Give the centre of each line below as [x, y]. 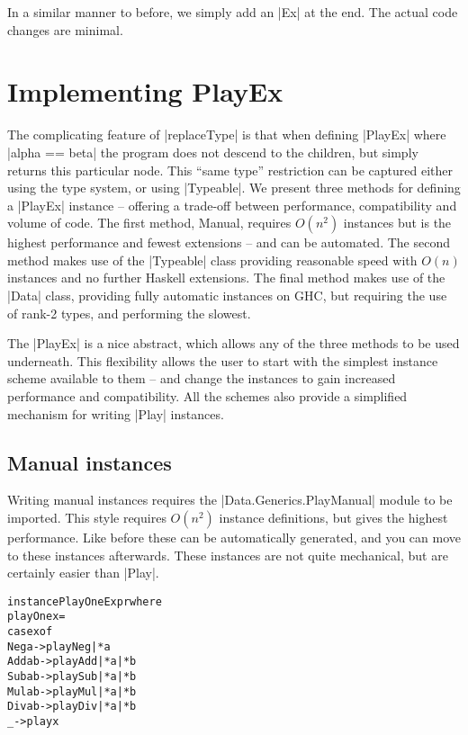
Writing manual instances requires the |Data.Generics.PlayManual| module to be [230, 500]
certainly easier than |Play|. [83, 573]
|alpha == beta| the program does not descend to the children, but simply [213, 152]
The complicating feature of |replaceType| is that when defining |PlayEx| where [227, 134]
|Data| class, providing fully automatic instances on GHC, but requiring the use [227, 296]
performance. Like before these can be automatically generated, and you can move [234, 538]
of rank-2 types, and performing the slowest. [129, 313]
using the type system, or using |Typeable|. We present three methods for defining [234, 188]
